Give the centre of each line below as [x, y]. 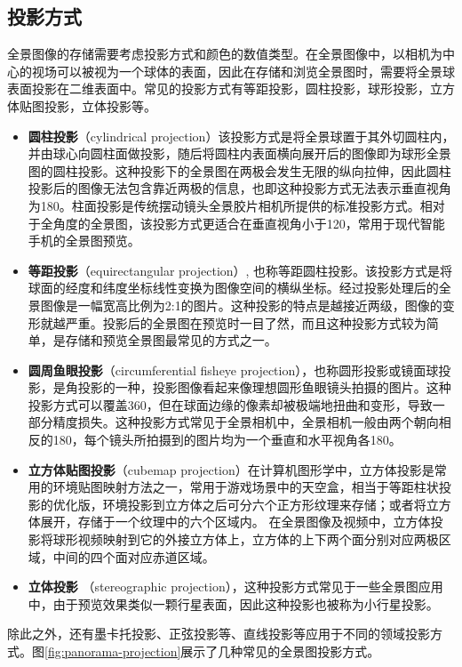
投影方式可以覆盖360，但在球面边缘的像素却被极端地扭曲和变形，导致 [230, 404]
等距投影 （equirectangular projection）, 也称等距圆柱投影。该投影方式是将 [240, 270]
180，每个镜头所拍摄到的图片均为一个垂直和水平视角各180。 [227, 440]
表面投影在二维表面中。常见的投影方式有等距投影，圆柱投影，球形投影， [219, 88]
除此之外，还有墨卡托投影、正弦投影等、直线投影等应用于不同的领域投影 [219, 634]
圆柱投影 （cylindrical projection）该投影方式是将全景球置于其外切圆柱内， [241, 136]
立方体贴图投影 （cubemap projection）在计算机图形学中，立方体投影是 [231, 469]
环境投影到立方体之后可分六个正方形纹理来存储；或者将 [264, 504]
